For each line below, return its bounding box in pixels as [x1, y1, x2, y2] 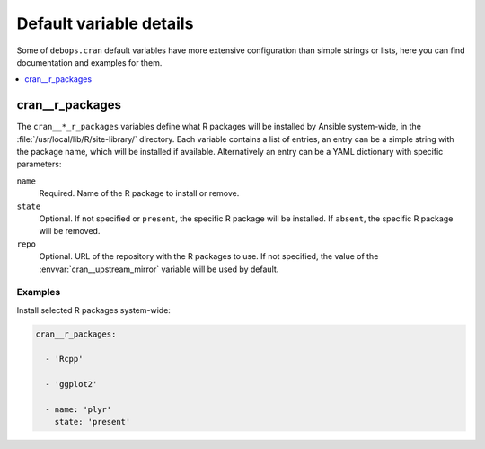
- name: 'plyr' [45, 405, 112, 414]
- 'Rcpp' [45, 354, 84, 364]
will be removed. [39, 226, 101, 237]
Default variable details [16, 13, 194, 33]
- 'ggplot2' [45, 379, 98, 390]
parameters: [16, 158, 62, 170]
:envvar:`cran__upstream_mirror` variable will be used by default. [39, 264, 279, 274]
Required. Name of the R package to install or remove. [39, 188, 240, 199]
